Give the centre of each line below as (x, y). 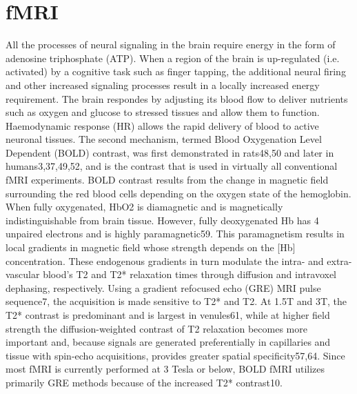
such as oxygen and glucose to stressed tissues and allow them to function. (163, 112)
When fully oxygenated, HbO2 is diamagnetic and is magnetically (144, 207)
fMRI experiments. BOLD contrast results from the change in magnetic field (167, 180)
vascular (23, 274)
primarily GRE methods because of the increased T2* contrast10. (144, 382)
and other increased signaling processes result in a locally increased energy (163, 85)
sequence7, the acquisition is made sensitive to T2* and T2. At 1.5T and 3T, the (176, 301)
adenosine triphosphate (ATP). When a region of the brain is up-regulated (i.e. (173, 58)
